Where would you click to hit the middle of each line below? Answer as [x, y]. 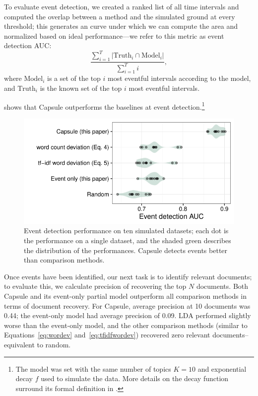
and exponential [222, 368]
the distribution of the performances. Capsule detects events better [126, 250]
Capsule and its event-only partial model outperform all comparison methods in [125, 296]
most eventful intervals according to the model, [179, 78]
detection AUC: [28, 45]
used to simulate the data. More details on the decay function [135, 378]
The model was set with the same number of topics [93, 368]
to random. [54, 344]
